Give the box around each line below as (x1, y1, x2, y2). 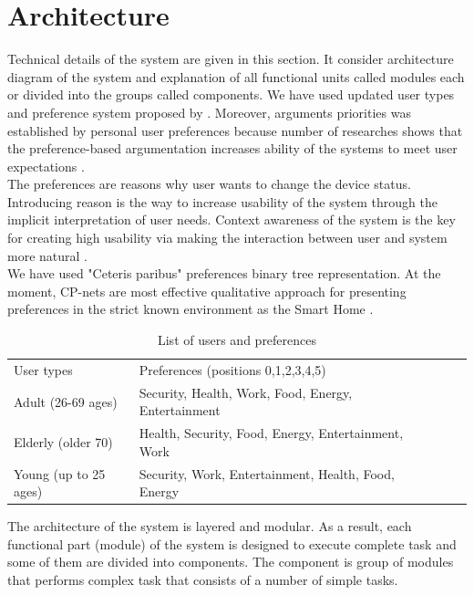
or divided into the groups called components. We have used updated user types (7, 85, 455, 104)
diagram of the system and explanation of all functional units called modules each (7, 67, 465, 86)
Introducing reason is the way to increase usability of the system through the (7, 192, 438, 211)
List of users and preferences (157, 330, 317, 350)
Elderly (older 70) (14, 432, 113, 451)
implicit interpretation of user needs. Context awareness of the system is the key (7, 210, 456, 229)
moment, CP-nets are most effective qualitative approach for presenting (7, 281, 407, 300)
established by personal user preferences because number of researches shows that (7, 120, 463, 140)
